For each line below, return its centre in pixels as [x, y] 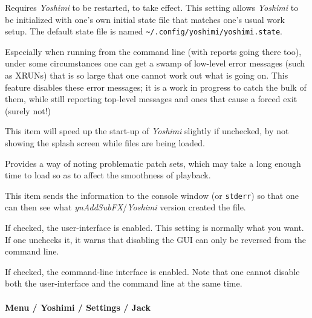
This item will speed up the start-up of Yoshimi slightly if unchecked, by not [147, 131]
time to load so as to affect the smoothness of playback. [108, 175]
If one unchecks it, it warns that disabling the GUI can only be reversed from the [155, 239]
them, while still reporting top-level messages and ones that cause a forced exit [151, 99]
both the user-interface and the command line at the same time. [124, 283]
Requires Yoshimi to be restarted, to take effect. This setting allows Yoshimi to [152, 7]
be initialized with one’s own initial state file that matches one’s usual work [145, 19]
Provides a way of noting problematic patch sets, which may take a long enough [153, 163]
